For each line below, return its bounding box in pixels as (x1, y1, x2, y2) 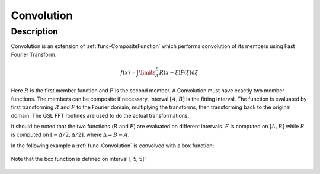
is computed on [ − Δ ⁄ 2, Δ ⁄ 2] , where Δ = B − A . (11, 131, 130, 138)
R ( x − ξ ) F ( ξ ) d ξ (159, 69, 199, 76)
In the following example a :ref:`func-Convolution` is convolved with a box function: (11, 142, 215, 149)
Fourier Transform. (11, 51, 57, 58)
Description (11, 26, 59, 37)
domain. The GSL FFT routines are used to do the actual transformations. (11, 112, 190, 119)
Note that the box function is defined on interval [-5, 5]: (11, 156, 146, 163)
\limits (139, 69, 156, 76)
